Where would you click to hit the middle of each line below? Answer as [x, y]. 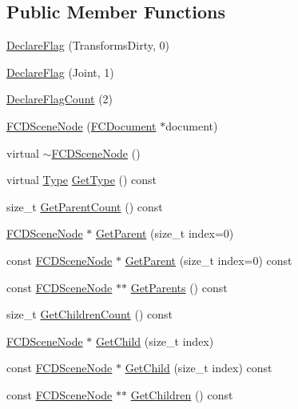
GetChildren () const [182, 394]
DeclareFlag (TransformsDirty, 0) [88, 45]
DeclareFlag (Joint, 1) [60, 72]
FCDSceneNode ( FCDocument [81, 125]
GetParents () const [179, 287]
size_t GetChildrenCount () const [89, 314]
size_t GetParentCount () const [85, 206]
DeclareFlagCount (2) [60, 99]
